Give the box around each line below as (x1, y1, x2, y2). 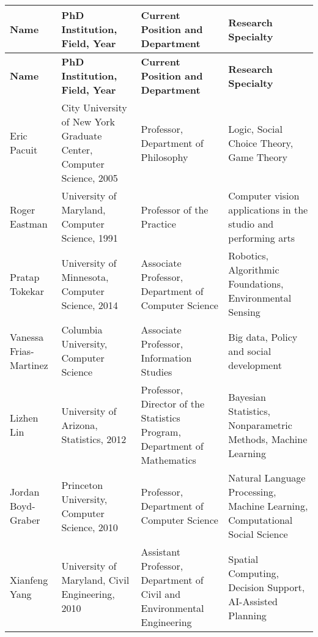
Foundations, (228, 277, 284, 291)
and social (228, 343, 272, 358)
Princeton (61, 477, 103, 492)
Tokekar (10, 283, 45, 298)
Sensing (228, 305, 261, 319)
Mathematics (141, 453, 196, 467)
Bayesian (228, 389, 266, 404)
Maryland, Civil (61, 573, 130, 587)
